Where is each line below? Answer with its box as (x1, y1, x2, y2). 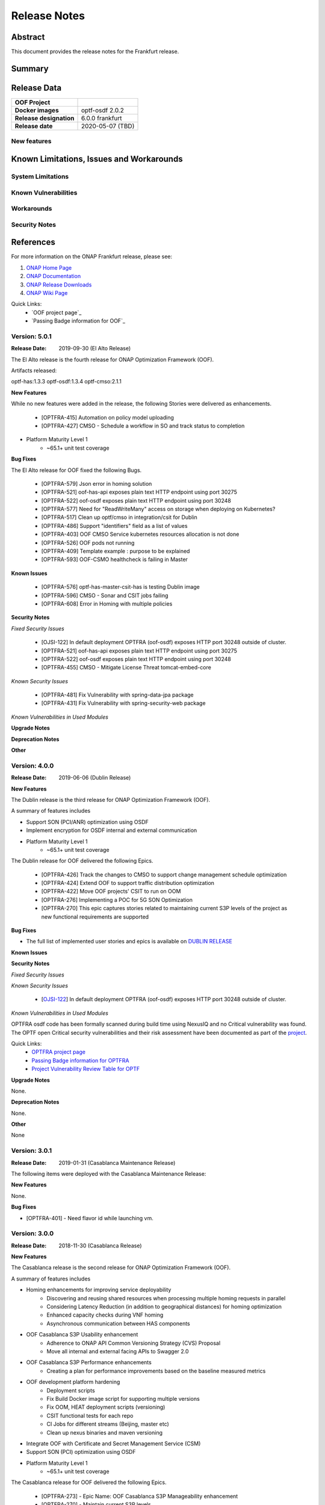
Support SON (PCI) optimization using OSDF (26, 1448, 136, 1456)
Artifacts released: (11, 367, 57, 374)
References (11, 237, 55, 247)
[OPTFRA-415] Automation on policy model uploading (41, 414, 175, 421)
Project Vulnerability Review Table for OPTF (31, 1066, 140, 1073)
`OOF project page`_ (31, 309, 82, 316)
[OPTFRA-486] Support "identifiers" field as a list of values (41, 522, 188, 529)
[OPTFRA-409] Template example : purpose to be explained (41, 548, 190, 555)
